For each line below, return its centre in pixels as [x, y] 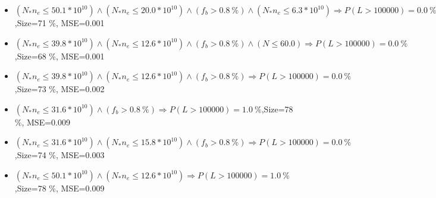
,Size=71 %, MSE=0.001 [59, 23]
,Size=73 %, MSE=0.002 [59, 89]
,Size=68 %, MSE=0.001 [59, 56]
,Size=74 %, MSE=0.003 [59, 155]
